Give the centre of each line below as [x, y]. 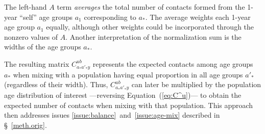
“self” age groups [46, 17]
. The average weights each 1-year [198, 17]
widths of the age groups [43, 47]
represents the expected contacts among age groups [173, 63]
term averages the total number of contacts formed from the [151, 7]
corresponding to [110, 17]
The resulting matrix [37, 63]
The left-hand [26, 7]
